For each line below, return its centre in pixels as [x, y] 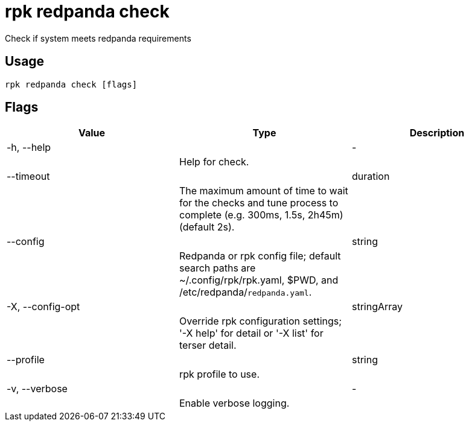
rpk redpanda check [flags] [71, 84]
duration [371, 176]
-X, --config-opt [43, 307]
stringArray [377, 307]
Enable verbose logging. [234, 403]
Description [437, 133]
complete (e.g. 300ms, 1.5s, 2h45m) [261, 215]
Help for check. [214, 162]
